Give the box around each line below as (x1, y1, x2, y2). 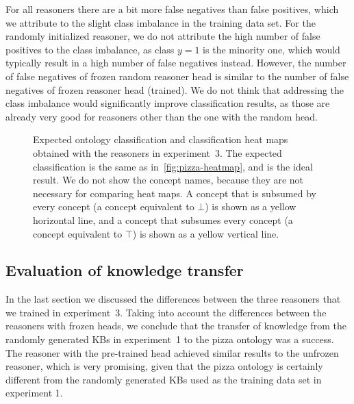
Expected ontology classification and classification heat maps (33, 132, 288, 147)
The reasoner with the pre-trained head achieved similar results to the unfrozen (5, 345, 339, 359)
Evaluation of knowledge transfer (5, 260, 244, 281)
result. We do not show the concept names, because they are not (33, 173, 304, 187)
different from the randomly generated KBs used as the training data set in (5, 372, 322, 386)
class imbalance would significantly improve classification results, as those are (5, 96, 330, 110)
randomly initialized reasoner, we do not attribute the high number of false (5, 29, 320, 43)
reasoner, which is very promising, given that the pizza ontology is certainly (5, 359, 323, 373)
